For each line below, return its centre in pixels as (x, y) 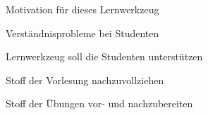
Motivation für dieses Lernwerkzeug (82, 9)
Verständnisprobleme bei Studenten (82, 33)
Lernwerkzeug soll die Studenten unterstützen (104, 56)
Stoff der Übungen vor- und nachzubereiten (99, 103)
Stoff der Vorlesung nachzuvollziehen (85, 80)
